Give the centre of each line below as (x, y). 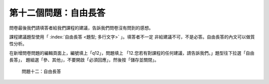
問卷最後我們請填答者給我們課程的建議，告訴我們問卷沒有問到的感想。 (81, 28)
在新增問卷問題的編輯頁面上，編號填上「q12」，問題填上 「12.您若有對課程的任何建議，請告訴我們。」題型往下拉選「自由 (132, 53)
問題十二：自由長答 (41, 71)
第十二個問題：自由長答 (57, 13)
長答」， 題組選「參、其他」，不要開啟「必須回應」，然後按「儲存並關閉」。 (84, 60)
